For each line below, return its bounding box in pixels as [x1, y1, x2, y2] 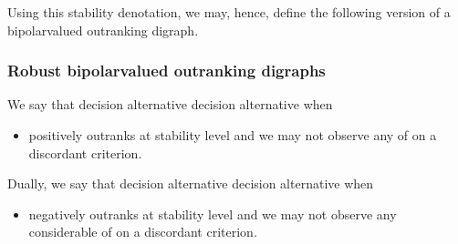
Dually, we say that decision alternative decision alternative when [7, 174, 374, 193]
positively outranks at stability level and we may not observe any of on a [28, 126, 437, 144]
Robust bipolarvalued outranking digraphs [7, 59, 326, 82]
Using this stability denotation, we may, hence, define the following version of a [7, 3, 451, 21]
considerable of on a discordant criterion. [28, 222, 257, 241]
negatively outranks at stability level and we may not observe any [28, 204, 397, 223]
